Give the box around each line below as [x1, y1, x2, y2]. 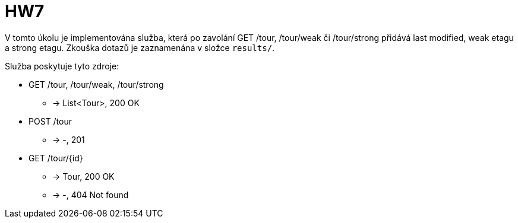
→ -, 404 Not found [52, 189, 129, 200]
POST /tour [29, 116, 72, 126]
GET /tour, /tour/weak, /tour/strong [29, 79, 164, 90]
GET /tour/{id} [29, 152, 83, 163]
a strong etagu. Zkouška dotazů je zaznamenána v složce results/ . [5, 42, 275, 53]
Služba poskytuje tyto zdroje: [5, 60, 119, 71]
